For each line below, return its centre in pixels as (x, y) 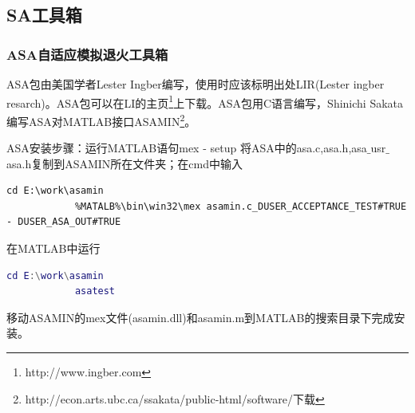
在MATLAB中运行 (53, 248)
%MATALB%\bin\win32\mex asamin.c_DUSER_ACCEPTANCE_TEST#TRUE (241, 206)
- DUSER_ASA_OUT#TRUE (64, 222)
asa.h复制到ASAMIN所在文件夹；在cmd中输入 (125, 163)
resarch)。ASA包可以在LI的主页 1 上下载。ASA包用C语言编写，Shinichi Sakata (205, 101)
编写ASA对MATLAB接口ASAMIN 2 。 (101, 120)
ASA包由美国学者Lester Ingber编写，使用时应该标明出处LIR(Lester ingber (196, 84)
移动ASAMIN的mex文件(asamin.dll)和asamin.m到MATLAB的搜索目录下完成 (200, 317)
